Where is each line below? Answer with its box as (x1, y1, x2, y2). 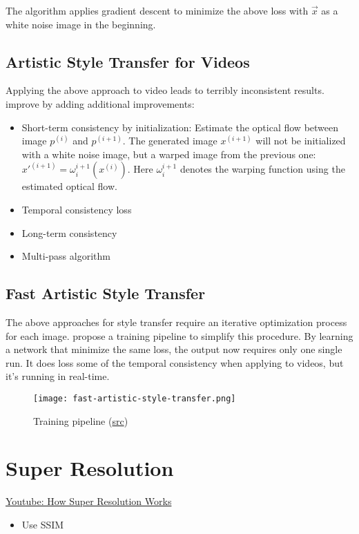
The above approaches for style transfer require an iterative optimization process (6, 314, 347, 329)
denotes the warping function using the (179, 162, 345, 176)
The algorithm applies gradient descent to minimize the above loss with (6, 3, 309, 17)
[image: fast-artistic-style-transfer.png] (33, 393, 236, 403)
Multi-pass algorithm (21, 249, 110, 263)
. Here (127, 162, 153, 176)
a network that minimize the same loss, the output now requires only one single (6, 342, 342, 356)
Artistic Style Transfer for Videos (6, 50, 250, 72)
